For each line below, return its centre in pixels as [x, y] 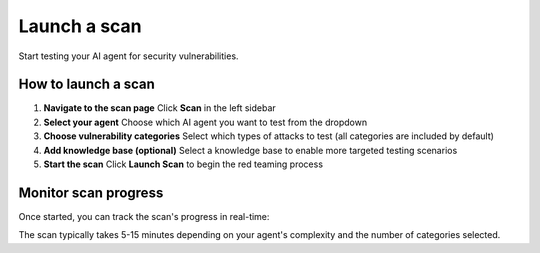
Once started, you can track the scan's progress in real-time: [144, 216]
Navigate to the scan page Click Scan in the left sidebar [160, 108]
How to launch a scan [86, 84]
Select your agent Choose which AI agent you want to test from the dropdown [205, 122]
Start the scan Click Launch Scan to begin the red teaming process [183, 164]
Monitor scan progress [91, 192]
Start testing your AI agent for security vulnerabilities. [128, 56]
